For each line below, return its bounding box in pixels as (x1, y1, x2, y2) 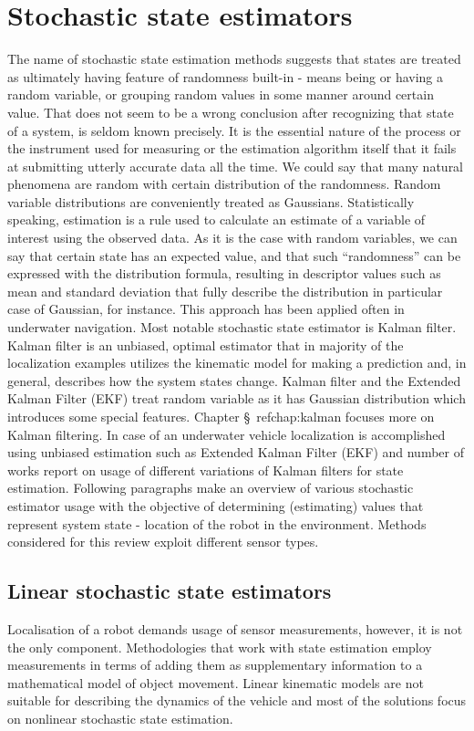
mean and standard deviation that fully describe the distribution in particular (7, 281, 443, 300)
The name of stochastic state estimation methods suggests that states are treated (7, 49, 461, 68)
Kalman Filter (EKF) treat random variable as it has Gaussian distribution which (7, 389, 466, 408)
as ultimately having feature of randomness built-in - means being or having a (7, 67, 444, 86)
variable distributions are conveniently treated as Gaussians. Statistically (7, 192, 415, 211)
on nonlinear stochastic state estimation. (7, 708, 233, 727)
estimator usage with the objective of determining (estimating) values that (7, 496, 424, 515)
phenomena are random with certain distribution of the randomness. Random (7, 174, 441, 193)
